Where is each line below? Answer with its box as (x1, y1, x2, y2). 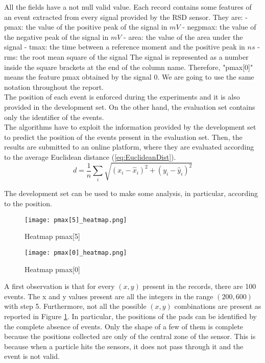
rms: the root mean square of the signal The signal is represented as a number (4, 51, 249, 62)
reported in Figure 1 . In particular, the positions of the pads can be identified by (4, 310, 257, 321)
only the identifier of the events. (4, 111, 104, 122)
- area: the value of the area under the (124, 31, 243, 42)
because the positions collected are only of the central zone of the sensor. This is (4, 331, 256, 342)
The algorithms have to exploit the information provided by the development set (4, 122, 256, 132)
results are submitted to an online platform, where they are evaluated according (4, 141, 254, 152)
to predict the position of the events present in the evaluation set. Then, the (4, 131, 243, 142)
